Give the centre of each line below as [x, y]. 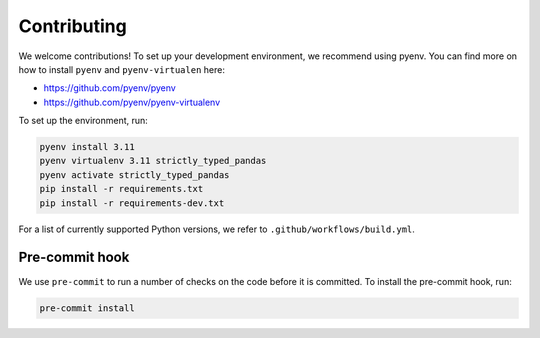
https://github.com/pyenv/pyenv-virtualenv [132, 102]
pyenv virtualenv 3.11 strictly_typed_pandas [153, 161]
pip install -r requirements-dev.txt [132, 203]
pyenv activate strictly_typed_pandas [134, 174]
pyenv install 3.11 [87, 147]
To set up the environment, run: [83, 121]
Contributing [72, 26]
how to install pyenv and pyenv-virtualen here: [121, 69]
